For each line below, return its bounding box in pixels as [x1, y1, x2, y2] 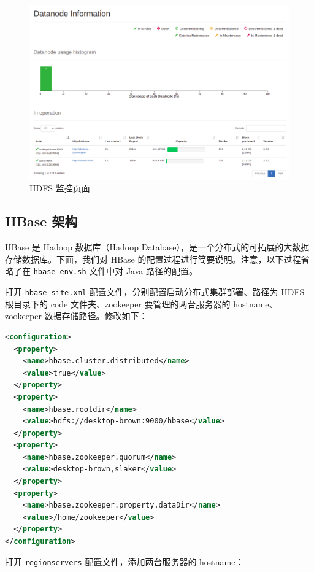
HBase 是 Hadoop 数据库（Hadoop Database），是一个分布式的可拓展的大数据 [5, 241, 310, 253]
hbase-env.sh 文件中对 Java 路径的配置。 [33, 265, 197, 277]
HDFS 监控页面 [29, 182, 90, 195]
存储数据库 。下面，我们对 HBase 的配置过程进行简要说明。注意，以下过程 [5, 252, 301, 265]
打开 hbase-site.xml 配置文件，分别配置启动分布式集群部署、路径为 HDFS [5, 285, 305, 298]
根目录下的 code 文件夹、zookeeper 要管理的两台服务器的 [5, 297, 231, 310]
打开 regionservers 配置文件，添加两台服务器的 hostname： [5, 555, 244, 568]
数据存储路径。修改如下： [44, 309, 148, 322]
